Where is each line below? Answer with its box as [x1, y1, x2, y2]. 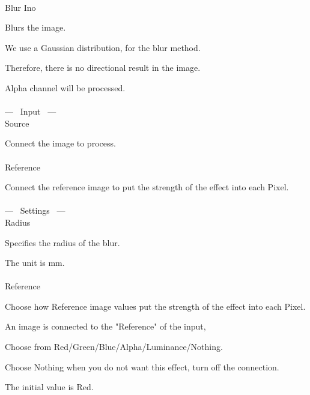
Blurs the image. [5, 21, 66, 34]
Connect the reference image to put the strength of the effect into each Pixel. [5, 181, 289, 193]
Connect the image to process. [5, 137, 116, 149]
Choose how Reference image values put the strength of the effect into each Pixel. [5, 300, 306, 312]
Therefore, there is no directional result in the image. [5, 61, 201, 74]
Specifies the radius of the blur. [5, 236, 120, 249]
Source [5, 116, 29, 129]
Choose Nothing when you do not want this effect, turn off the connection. [5, 360, 279, 373]
